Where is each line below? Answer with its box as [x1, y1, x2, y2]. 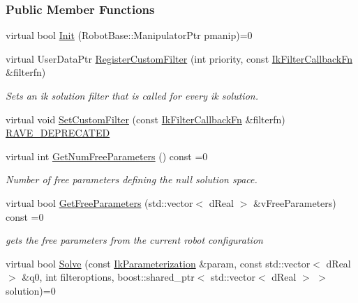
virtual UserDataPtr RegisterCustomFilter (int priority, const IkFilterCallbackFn [6, 51, 352, 65]
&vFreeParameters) [253, 195, 336, 210]
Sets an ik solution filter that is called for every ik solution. [6, 88, 258, 102]
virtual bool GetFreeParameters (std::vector [6, 195, 193, 210]
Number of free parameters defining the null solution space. [6, 172, 258, 187]
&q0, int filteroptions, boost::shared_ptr [22, 270, 195, 284]
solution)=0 [6, 283, 56, 297]
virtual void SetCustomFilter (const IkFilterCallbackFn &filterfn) [6, 111, 285, 126]
